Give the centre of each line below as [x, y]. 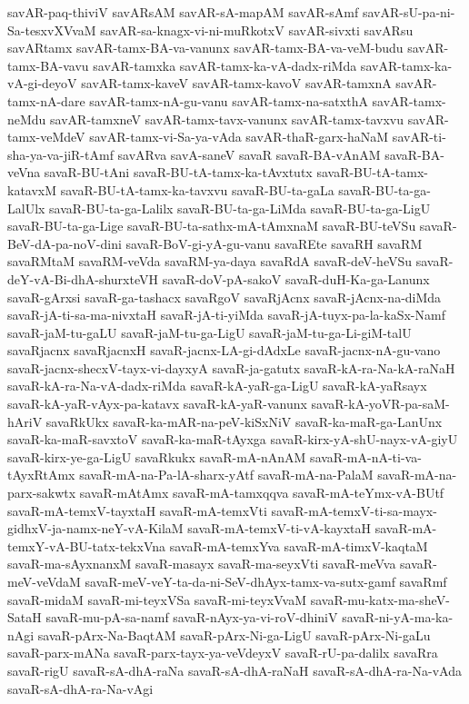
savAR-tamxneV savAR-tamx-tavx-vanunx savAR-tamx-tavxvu [227, 119]
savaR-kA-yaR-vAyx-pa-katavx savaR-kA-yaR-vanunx [157, 404]
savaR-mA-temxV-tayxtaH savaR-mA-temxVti [137, 510]
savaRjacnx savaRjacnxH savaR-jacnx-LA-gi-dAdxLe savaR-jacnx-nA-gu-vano [224, 350]
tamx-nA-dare [46, 100]
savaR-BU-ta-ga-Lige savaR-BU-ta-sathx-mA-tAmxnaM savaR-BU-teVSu [212, 226]
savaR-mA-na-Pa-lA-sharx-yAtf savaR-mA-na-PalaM [226, 475]
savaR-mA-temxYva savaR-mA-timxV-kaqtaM [299, 545]
